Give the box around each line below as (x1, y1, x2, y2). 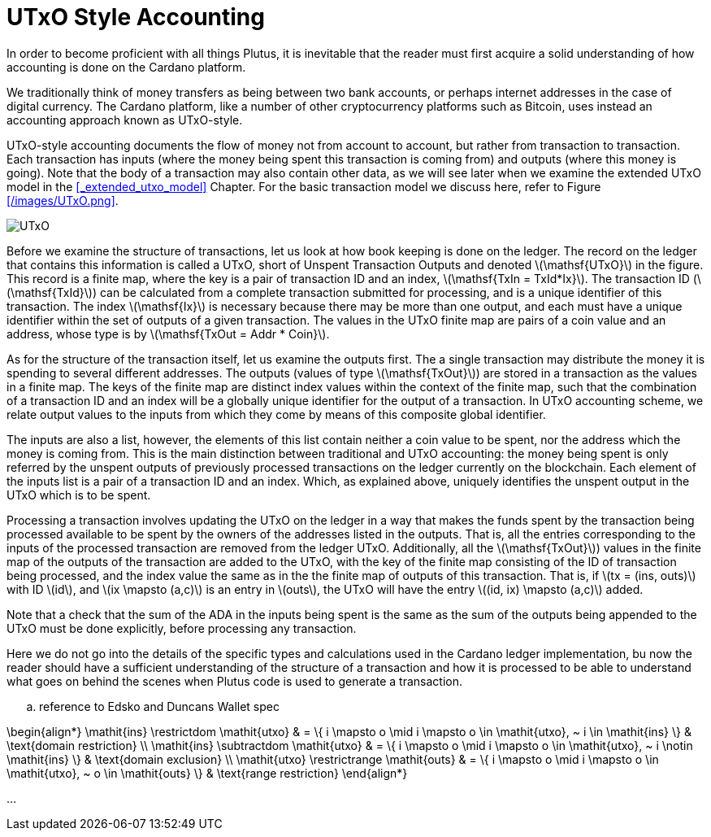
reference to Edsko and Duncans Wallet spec (39, 699, 280, 713)
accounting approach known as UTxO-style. (7, 112, 243, 127)
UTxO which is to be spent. (7, 487, 151, 502)
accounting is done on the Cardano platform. (7, 59, 246, 74)
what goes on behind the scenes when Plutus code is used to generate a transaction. (7, 674, 462, 688)
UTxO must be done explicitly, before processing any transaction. (7, 621, 357, 635)
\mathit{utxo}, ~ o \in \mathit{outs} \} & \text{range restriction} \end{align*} (7, 765, 408, 780)
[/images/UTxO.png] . (7, 193, 119, 207)
